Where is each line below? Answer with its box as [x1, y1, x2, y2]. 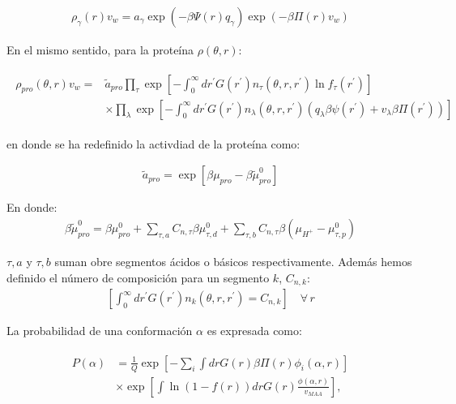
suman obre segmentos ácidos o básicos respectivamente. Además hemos [54, 252, 412, 269]
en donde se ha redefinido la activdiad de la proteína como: [6, 135, 300, 152]
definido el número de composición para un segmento [6, 269, 270, 286]
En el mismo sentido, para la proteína [6, 41, 194, 58]
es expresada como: [207, 322, 302, 339]
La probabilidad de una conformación [6, 322, 193, 339]
